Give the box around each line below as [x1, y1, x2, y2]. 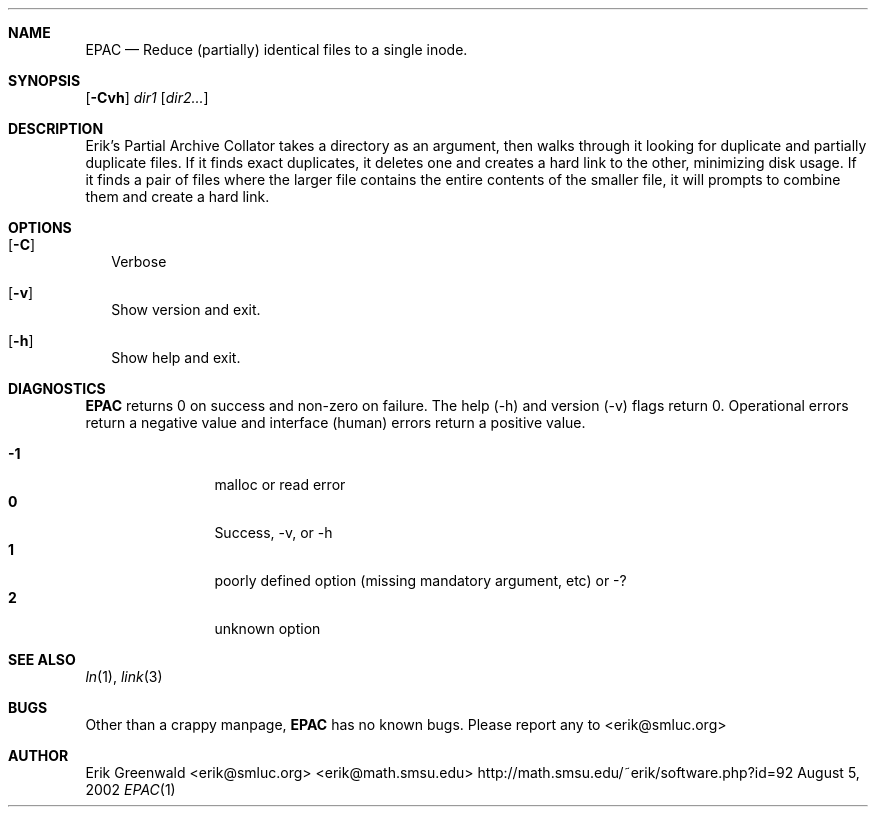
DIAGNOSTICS [8, 380, 106, 397]
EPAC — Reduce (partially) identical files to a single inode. [85, 41, 468, 58]
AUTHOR [8, 747, 69, 764]
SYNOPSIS [8, 72, 81, 89]
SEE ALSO [8, 651, 76, 668]
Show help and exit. [111, 349, 241, 366]
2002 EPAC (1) [85, 781, 176, 798]
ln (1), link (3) [85, 668, 163, 685]
